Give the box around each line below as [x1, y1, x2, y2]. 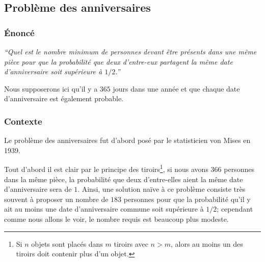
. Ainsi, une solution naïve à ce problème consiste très [77, 184, 246, 194]
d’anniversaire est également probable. [4, 93, 123, 104]
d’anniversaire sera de [4, 184, 72, 194]
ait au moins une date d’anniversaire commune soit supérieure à [4, 203, 204, 214]
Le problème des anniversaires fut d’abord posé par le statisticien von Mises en [4, 135, 251, 145]
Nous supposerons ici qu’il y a [4, 83, 98, 94]
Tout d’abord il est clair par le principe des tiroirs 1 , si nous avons [4, 162, 208, 174]
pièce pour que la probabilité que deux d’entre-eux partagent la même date [4, 56, 233, 67]
